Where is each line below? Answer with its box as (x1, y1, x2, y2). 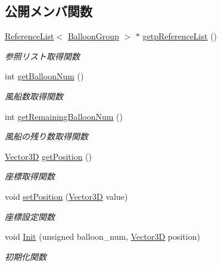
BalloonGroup (67, 30, 119, 42)
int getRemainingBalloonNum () (5, 110, 123, 122)
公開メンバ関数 (5, 2, 92, 20)
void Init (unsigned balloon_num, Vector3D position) (5, 230, 200, 243)
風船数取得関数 (5, 89, 63, 102)
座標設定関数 (5, 210, 55, 222)
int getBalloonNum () (5, 70, 84, 82)
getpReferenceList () (142, 30, 217, 42)
